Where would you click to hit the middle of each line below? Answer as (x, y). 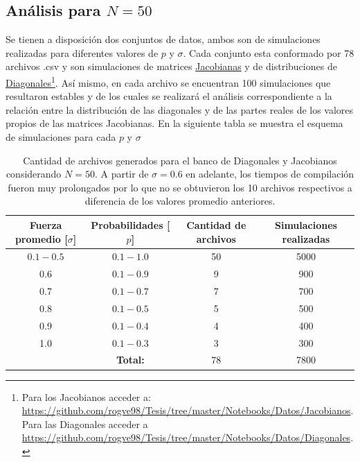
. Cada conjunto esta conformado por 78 (269, 52)
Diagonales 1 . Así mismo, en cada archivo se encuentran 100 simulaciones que (168, 81)
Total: (130, 360)
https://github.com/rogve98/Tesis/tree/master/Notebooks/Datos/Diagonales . (188, 437)
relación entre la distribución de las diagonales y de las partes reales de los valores (180, 109)
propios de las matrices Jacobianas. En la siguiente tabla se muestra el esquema (174, 123)
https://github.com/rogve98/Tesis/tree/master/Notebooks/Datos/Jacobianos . (188, 410)
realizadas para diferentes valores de (82, 52)
